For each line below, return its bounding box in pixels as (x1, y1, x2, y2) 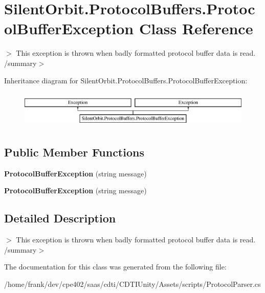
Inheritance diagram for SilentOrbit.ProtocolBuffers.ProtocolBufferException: (4, 75, 248, 85)
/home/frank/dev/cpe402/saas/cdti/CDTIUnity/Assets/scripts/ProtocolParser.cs (4, 278, 261, 289)
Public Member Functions (4, 144, 144, 160)
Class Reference (139, 18, 253, 39)
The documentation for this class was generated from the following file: (4, 261, 227, 272)
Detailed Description (4, 210, 116, 226)
